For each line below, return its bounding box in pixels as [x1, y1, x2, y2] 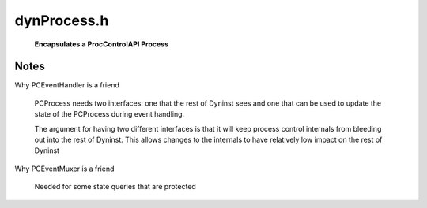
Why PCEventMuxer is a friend [14, 164, 115, 173]
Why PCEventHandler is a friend [14, 80, 120, 90]
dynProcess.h [14, 12, 109, 29]
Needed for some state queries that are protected [34, 182, 197, 191]
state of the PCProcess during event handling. [34, 110, 185, 119]
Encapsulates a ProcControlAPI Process [34, 39, 169, 49]
